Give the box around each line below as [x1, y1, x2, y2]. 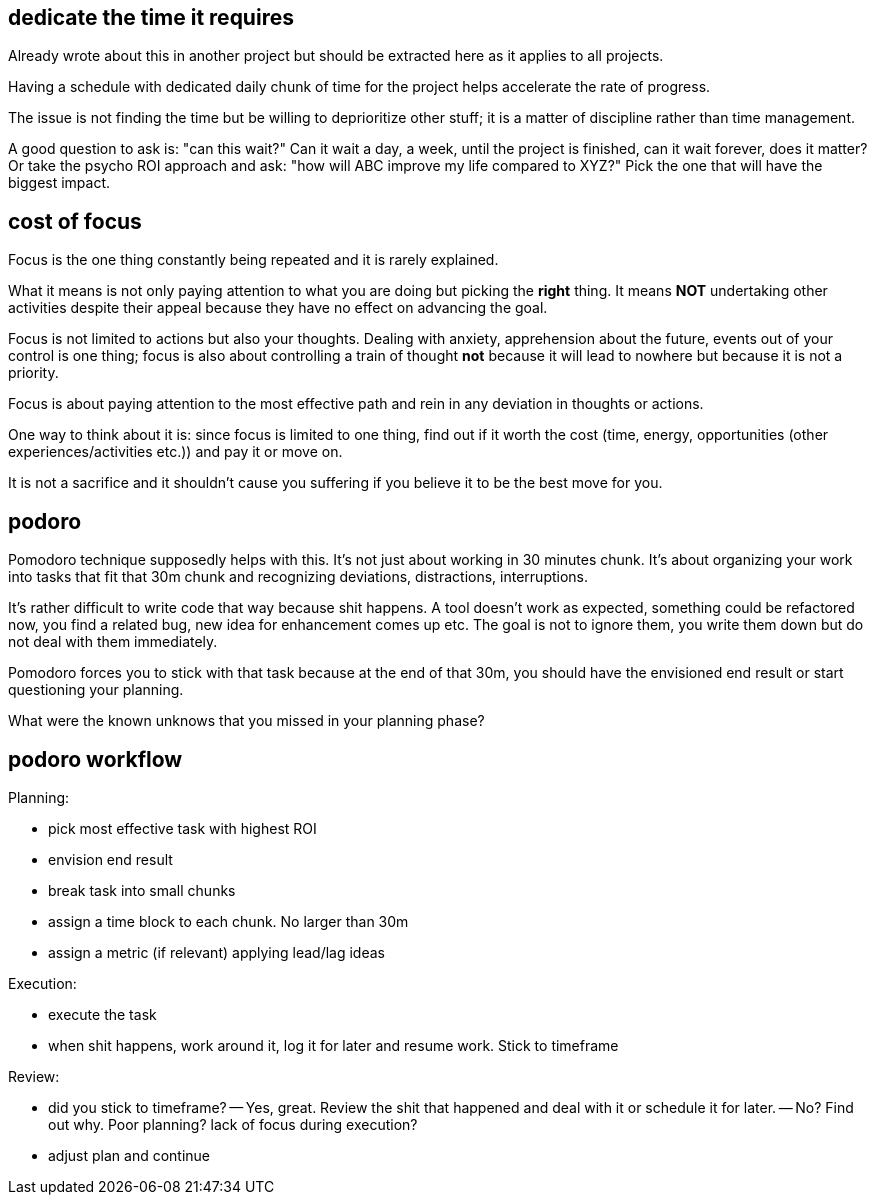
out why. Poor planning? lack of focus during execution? [48, 1115, 418, 1133]
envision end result [48, 850, 173, 868]
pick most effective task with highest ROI [48, 819, 317, 837]
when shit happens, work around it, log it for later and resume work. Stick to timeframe [48, 1036, 619, 1054]
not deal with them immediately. [8, 633, 218, 651]
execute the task [48, 1005, 157, 1023]
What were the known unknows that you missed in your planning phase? [8, 712, 485, 730]
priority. [8, 364, 59, 382]
